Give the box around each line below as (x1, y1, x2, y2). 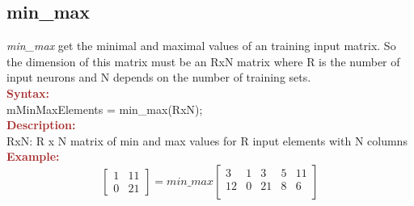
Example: (6, 148, 60, 165)
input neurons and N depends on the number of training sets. (6, 69, 311, 86)
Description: (6, 116, 76, 133)
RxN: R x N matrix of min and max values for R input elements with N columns (6, 132, 408, 149)
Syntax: (6, 84, 49, 101)
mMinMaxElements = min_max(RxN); (6, 100, 203, 117)
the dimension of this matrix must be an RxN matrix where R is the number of (6, 53, 400, 69)
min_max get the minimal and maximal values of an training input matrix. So (6, 37, 396, 54)
